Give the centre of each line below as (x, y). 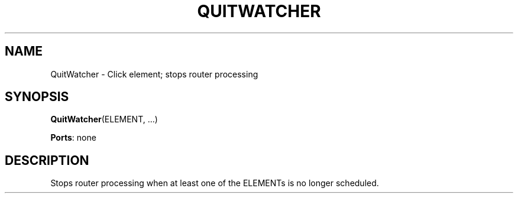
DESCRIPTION (47, 160)
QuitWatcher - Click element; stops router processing (154, 74)
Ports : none (73, 138)
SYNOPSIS (37, 97)
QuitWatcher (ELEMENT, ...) (104, 119)
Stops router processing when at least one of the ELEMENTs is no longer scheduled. (215, 183)
